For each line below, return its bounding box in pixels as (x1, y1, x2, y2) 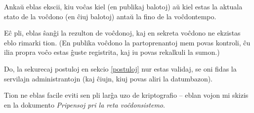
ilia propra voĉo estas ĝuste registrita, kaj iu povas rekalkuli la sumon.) (4, 47, 220, 57)
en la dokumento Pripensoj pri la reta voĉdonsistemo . (4, 99, 165, 110)
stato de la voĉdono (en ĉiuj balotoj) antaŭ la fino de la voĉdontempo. (4, 11, 216, 21)
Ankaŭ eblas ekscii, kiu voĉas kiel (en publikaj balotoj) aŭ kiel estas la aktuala (4, 1, 243, 11)
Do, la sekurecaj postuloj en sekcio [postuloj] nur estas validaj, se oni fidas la (4, 63, 237, 74)
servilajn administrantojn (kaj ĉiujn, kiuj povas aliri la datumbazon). (4, 73, 213, 83)
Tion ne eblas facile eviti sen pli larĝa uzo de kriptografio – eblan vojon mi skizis (4, 90, 249, 100)
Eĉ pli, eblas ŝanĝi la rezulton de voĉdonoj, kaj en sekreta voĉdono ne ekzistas (4, 28, 241, 38)
